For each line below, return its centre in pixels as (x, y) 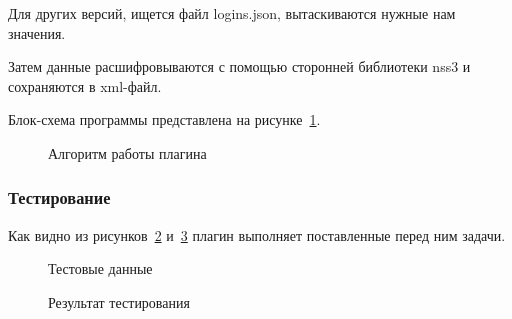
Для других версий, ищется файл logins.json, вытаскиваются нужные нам (232, 13)
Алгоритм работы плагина (127, 152)
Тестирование (59, 197)
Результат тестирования (119, 301)
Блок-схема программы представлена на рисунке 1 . (164, 119)
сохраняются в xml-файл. (85, 85)
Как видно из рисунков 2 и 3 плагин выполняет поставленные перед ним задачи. (257, 234)
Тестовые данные (100, 268)
